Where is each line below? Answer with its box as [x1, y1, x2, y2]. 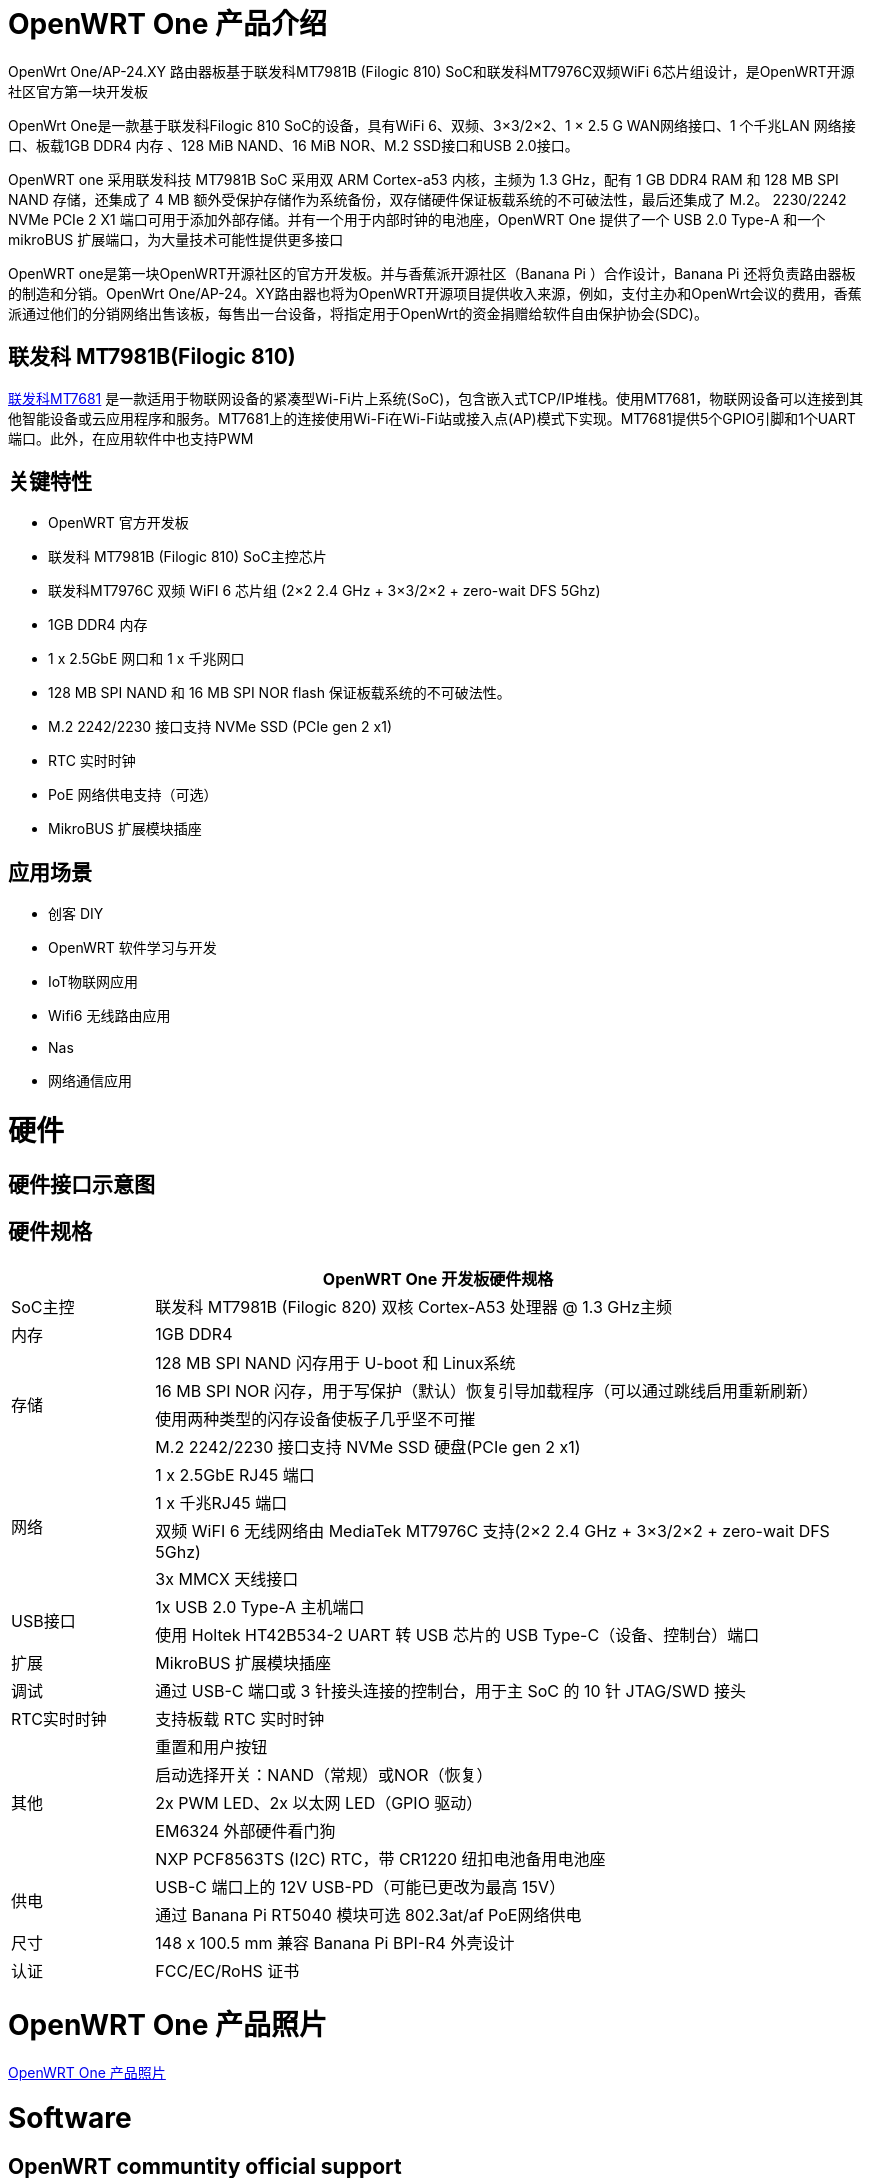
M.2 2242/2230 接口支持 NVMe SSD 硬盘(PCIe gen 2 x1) [155, 1436, 581, 1457]
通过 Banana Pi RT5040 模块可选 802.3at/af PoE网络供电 [155, 1904, 582, 1925]
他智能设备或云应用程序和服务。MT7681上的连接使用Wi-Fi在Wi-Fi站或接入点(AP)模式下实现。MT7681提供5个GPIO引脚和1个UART [8, 409, 856, 427]
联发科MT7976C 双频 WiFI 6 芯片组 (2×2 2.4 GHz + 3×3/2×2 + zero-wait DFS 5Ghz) [48, 582, 601, 600]
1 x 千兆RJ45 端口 [155, 1492, 288, 1513]
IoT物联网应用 [48, 973, 139, 991]
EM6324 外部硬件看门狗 [155, 1820, 336, 1841]
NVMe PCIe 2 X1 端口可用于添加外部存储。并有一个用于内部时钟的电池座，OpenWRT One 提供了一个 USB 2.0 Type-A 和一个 [8, 210, 826, 228]
